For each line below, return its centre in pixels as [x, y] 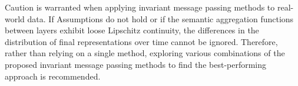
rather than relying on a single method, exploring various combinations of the [145, 53]
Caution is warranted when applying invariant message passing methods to [140, 7]
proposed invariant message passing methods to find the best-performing [136, 64]
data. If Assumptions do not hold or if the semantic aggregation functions [160, 18]
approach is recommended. [53, 76]
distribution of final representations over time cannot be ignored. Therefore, [141, 41]
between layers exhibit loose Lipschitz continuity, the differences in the [132, 30]
